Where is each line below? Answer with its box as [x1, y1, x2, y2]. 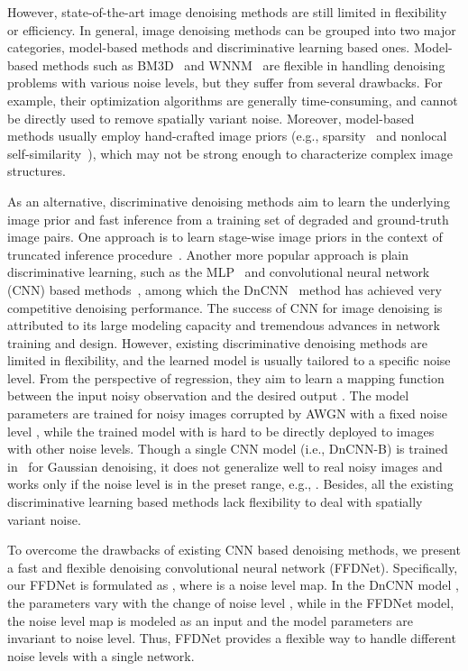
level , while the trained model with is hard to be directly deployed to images [7, 421, 435, 440]
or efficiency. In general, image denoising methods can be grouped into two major [7, 20, 456, 39]
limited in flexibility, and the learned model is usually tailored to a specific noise [7, 351, 451, 370]
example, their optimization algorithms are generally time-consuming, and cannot [7, 90, 458, 109]
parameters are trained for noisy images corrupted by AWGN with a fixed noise [7, 404, 447, 423]
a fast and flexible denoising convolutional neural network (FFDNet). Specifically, [7, 557, 458, 576]
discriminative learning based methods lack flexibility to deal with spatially [7, 492, 423, 511]
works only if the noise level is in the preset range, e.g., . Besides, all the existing [7, 474, 454, 493]
